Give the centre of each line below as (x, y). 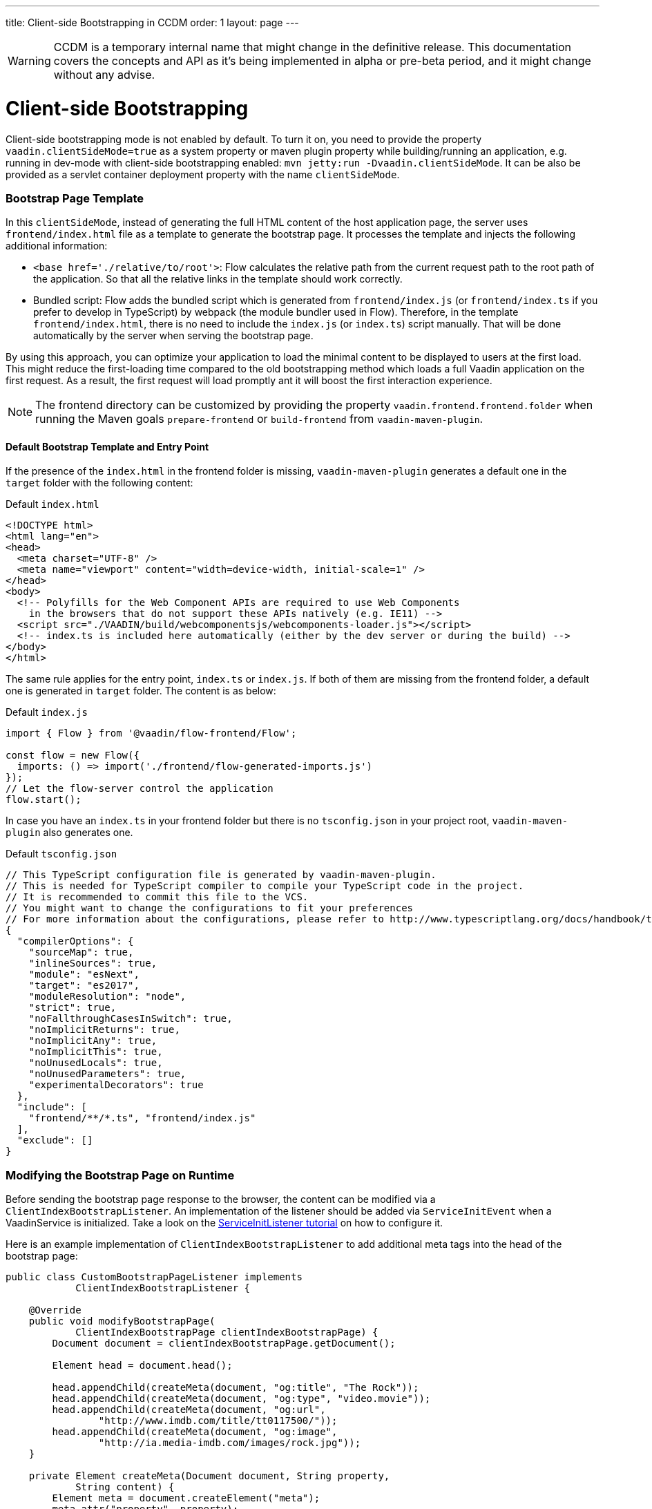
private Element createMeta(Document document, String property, (209, 1476)
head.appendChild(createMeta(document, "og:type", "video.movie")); (241, 1399)
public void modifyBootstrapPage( (122, 1321)
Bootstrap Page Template (75, 198)
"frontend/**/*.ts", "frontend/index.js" (142, 1118)
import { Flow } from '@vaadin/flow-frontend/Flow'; (151, 733)
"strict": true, (73, 1008)
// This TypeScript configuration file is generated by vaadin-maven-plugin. (221, 875)
